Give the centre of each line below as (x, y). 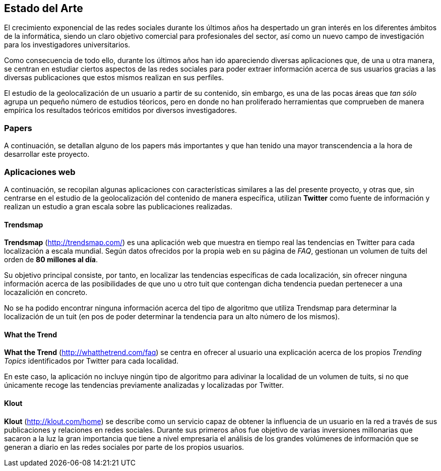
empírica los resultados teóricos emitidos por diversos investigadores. (120, 110)
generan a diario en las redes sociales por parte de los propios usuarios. (124, 447)
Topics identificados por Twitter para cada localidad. (91, 361)
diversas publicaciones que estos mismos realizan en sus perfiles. (114, 78)
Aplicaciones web (40, 172)
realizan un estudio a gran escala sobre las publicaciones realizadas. (118, 206)
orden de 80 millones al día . (51, 260)
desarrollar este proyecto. (47, 154)
